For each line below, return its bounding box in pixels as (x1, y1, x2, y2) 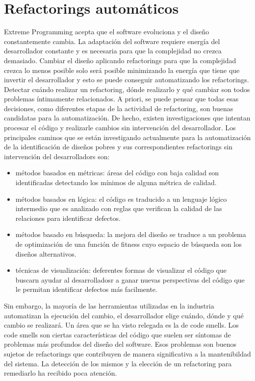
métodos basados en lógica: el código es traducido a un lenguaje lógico (15, 193, 227, 204)
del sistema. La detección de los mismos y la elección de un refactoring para (4, 358, 232, 368)
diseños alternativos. (15, 248, 76, 259)
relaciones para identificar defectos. (15, 213, 121, 223)
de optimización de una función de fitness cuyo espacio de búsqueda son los (15, 239, 242, 249)
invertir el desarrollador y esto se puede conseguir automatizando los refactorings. (4, 74, 249, 85)
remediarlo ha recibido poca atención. (4, 368, 117, 378)
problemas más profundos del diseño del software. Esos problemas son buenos (4, 339, 236, 349)
